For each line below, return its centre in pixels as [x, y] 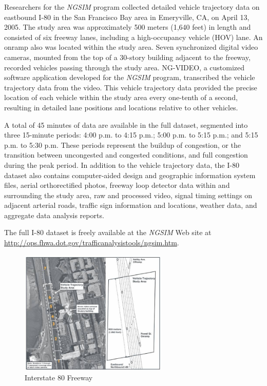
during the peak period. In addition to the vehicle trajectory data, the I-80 [122, 165]
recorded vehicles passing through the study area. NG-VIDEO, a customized [125, 67]
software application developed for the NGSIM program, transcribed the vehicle [130, 77]
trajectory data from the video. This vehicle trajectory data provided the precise [131, 87]
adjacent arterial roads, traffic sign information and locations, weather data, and [131, 205]
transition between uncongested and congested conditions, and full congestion [126, 155]
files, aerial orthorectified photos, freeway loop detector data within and [117, 185]
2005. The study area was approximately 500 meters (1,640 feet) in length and [128, 27]
